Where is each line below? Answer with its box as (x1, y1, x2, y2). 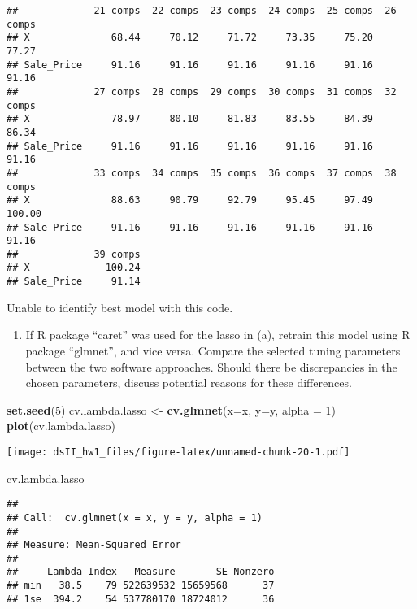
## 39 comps (7, 248, 141, 260)
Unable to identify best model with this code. (7, 298, 233, 315)
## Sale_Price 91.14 (7, 276, 141, 288)
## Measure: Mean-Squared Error (7, 539, 181, 551)
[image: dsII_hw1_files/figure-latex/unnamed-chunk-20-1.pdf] (7, 446, 350, 458)
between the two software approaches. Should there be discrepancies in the (25, 358, 397, 375)
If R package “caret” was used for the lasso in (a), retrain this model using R (25, 326, 410, 343)
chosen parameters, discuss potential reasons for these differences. (25, 374, 352, 391)
